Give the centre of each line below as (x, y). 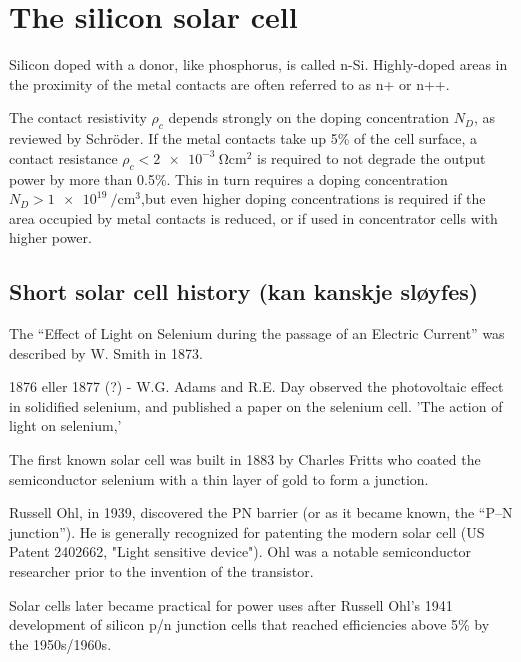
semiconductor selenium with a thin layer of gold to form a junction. (219, 478)
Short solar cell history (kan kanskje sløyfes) (244, 291)
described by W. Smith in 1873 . (106, 352)
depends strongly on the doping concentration (309, 117)
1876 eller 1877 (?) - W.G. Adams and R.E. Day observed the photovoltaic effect (256, 386)
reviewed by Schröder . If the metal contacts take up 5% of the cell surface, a (243, 138)
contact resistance (63, 157)
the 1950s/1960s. (60, 643)
